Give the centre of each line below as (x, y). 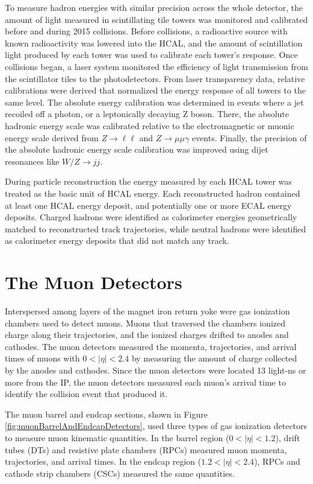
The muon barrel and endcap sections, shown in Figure (106, 414)
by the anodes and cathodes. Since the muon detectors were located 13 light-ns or (156, 370)
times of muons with (42, 358)
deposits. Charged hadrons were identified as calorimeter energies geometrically (151, 217)
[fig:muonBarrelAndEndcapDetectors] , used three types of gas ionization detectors (156, 426)
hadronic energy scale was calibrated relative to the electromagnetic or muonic (150, 125)
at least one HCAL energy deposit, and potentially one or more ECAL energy (148, 205)
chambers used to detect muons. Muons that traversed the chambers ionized (145, 323)
